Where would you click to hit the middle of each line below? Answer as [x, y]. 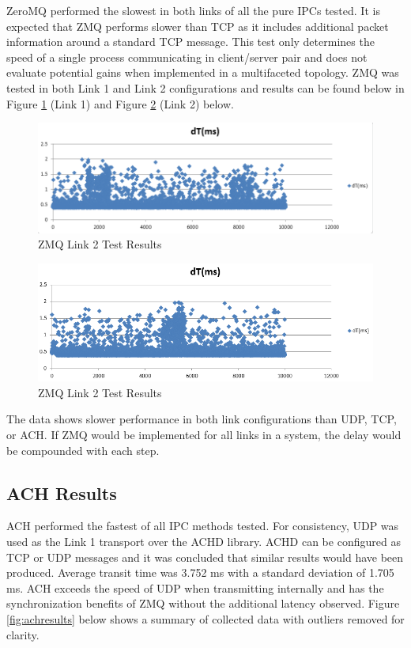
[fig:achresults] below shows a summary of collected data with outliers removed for [205, 619]
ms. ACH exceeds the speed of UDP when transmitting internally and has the [195, 587]
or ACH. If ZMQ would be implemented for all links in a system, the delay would [204, 435]
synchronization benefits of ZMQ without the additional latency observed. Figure [203, 603]
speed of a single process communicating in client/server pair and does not [187, 57]
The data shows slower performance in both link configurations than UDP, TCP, [202, 419]
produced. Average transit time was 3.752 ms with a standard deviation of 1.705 [200, 572]
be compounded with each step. [83, 450]
